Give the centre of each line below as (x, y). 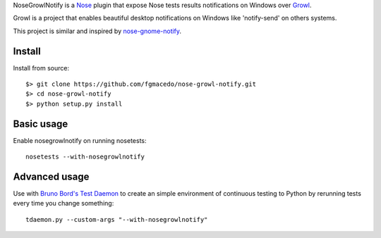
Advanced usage (51, 176)
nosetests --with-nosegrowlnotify (85, 157)
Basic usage (41, 124)
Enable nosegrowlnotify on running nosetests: (80, 140)
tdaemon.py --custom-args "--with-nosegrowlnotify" (117, 219)
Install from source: (41, 68)
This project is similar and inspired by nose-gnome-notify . (97, 31)
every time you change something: (64, 203)
